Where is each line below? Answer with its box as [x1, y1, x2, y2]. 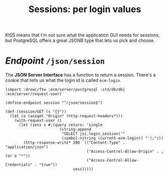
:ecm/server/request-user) [5, 92, 62, 97]
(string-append [59, 127, 92, 132]
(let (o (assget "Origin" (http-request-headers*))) [10, 114, 123, 119]
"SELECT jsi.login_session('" [61, 131, 125, 137]
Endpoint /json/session [5, 55, 105, 67]
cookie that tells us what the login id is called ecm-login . [5, 77, 122, 83]
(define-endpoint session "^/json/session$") [5, 100, 102, 106]
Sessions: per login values [28, 4, 141, 15]
